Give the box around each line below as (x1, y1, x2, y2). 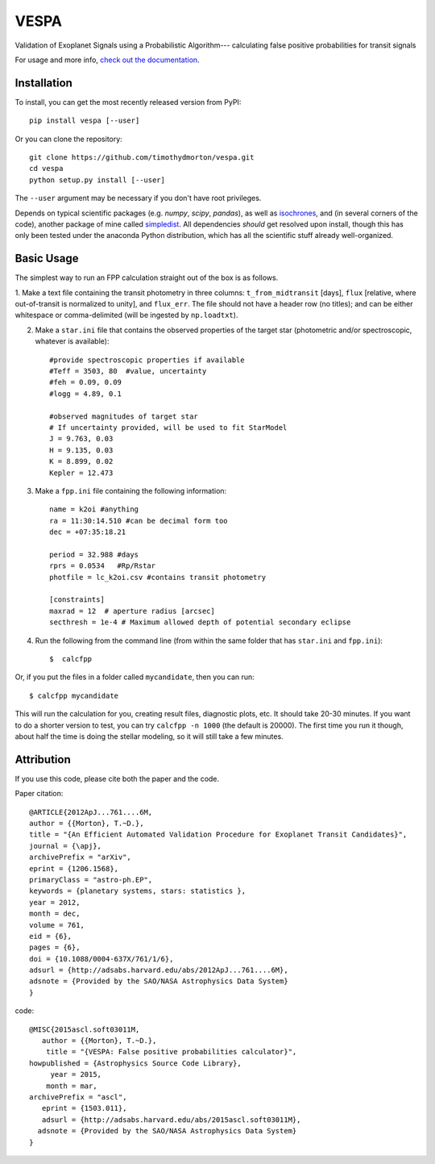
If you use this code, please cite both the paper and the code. (14, 774, 220, 783)
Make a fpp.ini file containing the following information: (35, 486, 227, 495)
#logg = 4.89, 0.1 (49, 389, 122, 398)
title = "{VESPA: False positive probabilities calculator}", (45, 1047, 297, 1057)
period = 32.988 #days (49, 549, 139, 559)
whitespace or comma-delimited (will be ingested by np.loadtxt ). (14, 311, 238, 320)
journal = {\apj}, (29, 841, 102, 850)
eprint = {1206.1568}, (29, 864, 119, 873)
